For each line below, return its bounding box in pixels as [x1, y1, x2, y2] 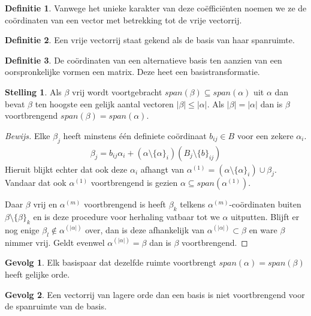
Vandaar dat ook [5, 176, 67, 189]
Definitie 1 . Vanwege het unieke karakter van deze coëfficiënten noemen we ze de [5, 2, 307, 14]
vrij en [33, 198, 58, 210]
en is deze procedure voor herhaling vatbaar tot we [33, 210, 220, 223]
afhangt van [140, 162, 185, 175]
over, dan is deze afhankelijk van [85, 223, 205, 236]
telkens [180, 198, 206, 210]
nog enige [5, 223, 40, 236]
